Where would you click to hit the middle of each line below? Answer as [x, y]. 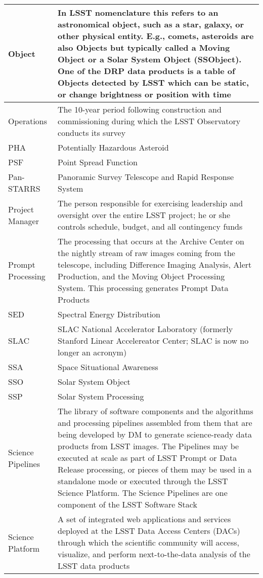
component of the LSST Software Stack [127, 504]
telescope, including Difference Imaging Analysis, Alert [155, 264]
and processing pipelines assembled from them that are [155, 423]
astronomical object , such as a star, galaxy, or [151, 24]
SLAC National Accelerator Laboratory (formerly [145, 329]
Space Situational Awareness [108, 367]
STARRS [24, 188]
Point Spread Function [98, 162]
